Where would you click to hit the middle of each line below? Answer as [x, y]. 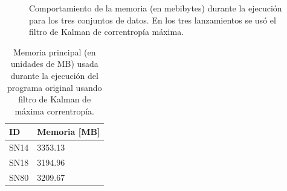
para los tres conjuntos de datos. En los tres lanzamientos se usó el [153, 20]
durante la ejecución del [54, 75]
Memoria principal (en [54, 52]
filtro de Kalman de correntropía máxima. [107, 32]
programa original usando [54, 87]
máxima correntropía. [54, 111]
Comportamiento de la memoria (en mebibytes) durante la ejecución [156, 8]
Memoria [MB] [69, 132]
